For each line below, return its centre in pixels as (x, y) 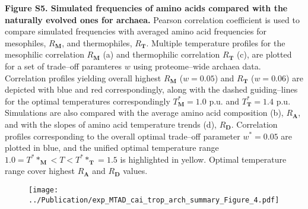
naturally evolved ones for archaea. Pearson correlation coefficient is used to (152, 19)
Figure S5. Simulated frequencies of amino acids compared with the (146, 8)
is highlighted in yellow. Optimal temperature (203, 159)
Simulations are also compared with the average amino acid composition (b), (144, 113)
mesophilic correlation (45, 54)
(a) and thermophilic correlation (161, 54)
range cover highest (40, 171)
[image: (44, 190)
